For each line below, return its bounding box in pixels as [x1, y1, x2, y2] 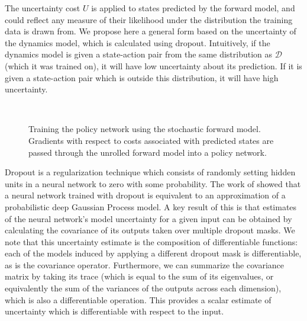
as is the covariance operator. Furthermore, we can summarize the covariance [5, 258, 285, 271]
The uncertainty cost [5, 2, 80, 14]
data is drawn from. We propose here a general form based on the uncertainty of [5, 25, 296, 37]
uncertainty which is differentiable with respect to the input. [5, 305, 224, 317]
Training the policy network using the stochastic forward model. [28, 123, 261, 135]
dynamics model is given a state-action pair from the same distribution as [5, 48, 273, 60]
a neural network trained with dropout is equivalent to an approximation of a [5, 189, 286, 201]
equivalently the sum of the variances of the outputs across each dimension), [5, 282, 282, 294]
